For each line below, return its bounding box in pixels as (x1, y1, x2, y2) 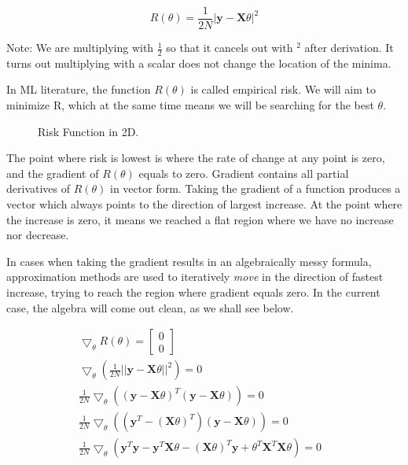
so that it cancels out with (166, 39, 293, 56)
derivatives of (6, 180, 71, 197)
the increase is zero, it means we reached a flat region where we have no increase (6, 211, 394, 227)
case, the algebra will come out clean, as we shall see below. (6, 299, 294, 316)
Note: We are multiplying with (6, 39, 154, 56)
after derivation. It (304, 39, 394, 56)
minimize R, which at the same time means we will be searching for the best (6, 97, 374, 113)
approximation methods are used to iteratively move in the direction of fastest (6, 268, 384, 285)
